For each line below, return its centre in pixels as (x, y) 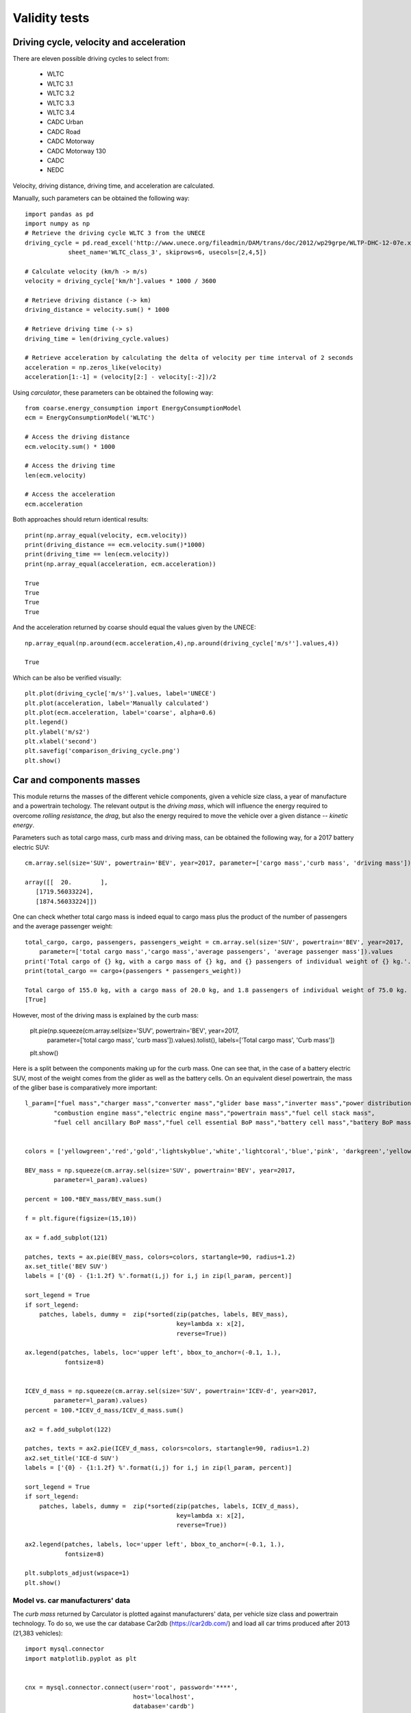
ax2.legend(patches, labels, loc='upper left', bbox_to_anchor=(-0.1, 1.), (155, 1544)
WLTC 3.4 (61, 112)
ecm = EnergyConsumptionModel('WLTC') (90, 418)
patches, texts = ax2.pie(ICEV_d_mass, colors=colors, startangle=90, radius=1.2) (167, 1449)
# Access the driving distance (77, 437)
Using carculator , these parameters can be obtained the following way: (113, 392)
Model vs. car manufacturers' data (72, 1600)
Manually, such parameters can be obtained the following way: (101, 198)
